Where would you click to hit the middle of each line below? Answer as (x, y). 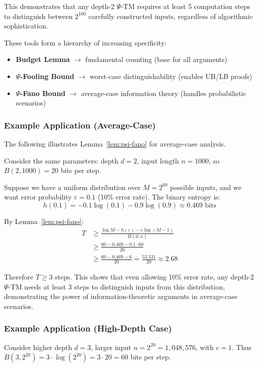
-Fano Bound (43, 93)
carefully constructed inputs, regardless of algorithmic (171, 16)
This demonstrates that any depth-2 (59, 6)
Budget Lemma (43, 59)
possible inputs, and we (206, 187)
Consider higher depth (38, 347)
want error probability (38, 197)
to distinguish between (38, 16)
